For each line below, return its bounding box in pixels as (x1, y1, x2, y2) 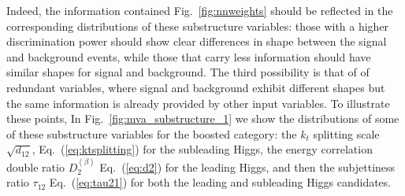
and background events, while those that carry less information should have (6, 48, 371, 65)
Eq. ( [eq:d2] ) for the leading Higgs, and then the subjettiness (99, 158, 396, 175)
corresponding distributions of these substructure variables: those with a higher (6, 17, 389, 34)
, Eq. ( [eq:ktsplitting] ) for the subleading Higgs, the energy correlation (32, 141, 373, 157)
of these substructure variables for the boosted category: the (6, 125, 297, 142)
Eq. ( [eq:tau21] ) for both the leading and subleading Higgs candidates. (49, 174, 392, 190)
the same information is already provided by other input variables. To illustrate (6, 94, 390, 111)
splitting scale (313, 125, 380, 142)
